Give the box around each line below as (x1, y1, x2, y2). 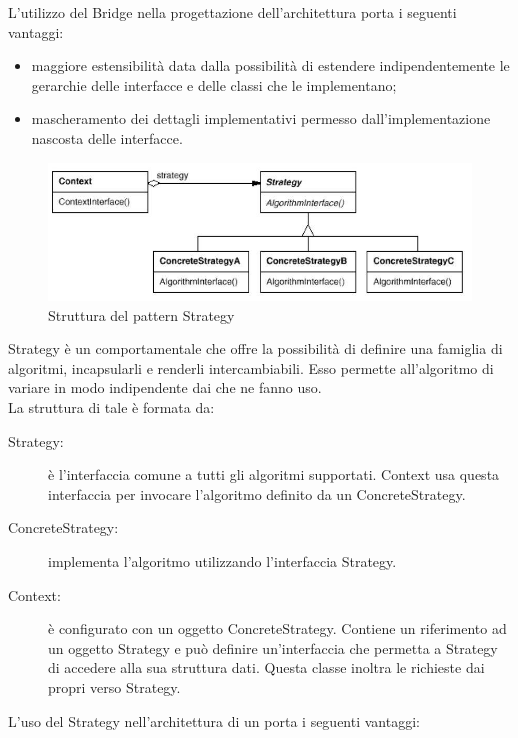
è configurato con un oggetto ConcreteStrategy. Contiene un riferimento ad (48, 618, 507, 639)
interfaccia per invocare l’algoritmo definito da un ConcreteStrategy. (48, 483, 466, 504)
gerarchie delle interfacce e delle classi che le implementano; (31, 74, 397, 95)
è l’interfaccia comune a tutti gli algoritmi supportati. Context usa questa (48, 464, 500, 485)
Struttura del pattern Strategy (48, 304, 235, 325)
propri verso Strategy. (48, 677, 181, 698)
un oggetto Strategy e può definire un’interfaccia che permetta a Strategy (48, 637, 498, 658)
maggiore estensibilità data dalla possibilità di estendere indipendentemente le (31, 55, 510, 76)
